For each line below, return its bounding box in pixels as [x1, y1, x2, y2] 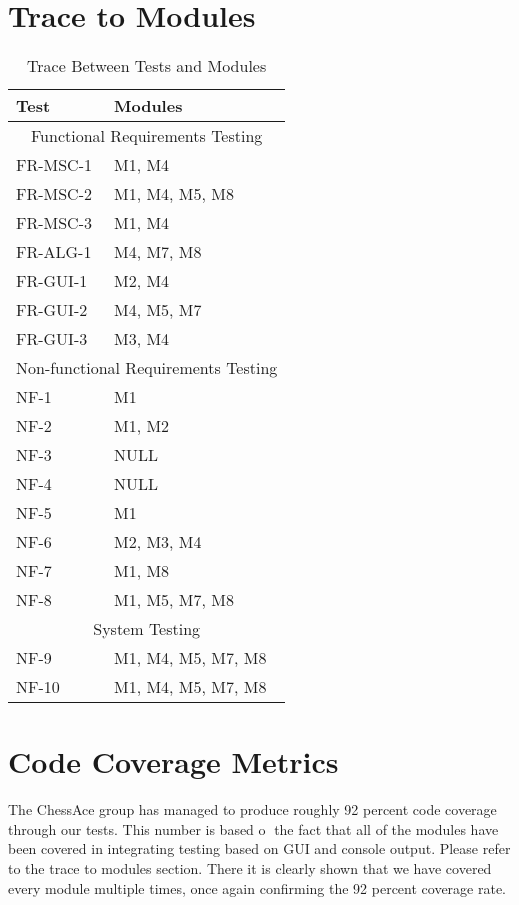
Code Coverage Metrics [8, 741, 339, 782]
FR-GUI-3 [16, 327, 88, 351]
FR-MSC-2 [16, 182, 93, 206]
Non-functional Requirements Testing [16, 356, 278, 380]
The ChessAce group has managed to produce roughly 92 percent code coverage [8, 799, 497, 820]
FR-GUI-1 [16, 269, 88, 293]
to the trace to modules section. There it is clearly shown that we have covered [8, 858, 492, 879]
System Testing [93, 617, 201, 641]
